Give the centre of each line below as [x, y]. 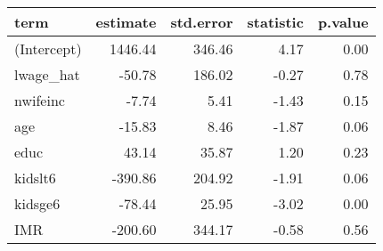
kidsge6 [37, 203]
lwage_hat [47, 74]
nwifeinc [40, 100]
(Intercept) [48, 49]
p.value [343, 22]
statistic [275, 22]
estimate [126, 22]
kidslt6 [35, 178]
